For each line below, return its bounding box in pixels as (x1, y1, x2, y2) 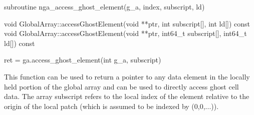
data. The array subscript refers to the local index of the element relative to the (4, 91, 249, 101)
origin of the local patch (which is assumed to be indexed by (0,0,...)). (4, 100, 219, 111)
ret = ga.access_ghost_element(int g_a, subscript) (4, 54, 161, 65)
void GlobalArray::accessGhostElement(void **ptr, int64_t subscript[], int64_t (4, 28, 247, 38)
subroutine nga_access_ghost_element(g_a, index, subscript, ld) (4, 1, 205, 11)
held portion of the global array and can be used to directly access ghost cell (4, 81, 239, 91)
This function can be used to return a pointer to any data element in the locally (4, 71, 250, 81)
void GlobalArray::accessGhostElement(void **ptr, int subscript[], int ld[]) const (4, 18, 250, 28)
